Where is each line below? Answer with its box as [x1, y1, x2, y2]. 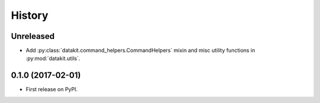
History [11, 9, 49, 22]
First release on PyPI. [25, 86, 78, 93]
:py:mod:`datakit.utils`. [25, 55, 81, 62]
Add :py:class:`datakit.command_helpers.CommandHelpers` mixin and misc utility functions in [25, 47, 255, 54]
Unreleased [11, 31, 55, 41]
